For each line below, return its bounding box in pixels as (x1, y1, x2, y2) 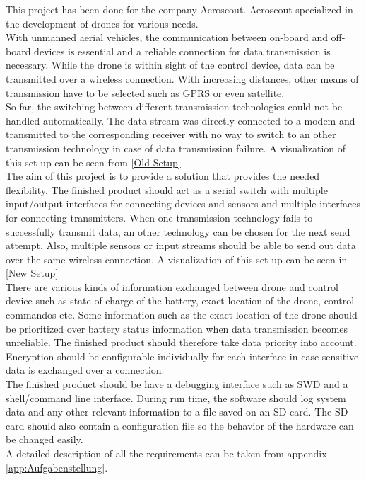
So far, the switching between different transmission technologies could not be (6, 99, 343, 114)
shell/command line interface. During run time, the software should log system (6, 390, 346, 405)
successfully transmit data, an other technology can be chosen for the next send (6, 224, 350, 239)
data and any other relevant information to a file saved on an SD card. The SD (6, 404, 348, 419)
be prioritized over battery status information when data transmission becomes (6, 321, 348, 336)
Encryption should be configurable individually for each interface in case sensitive (6, 348, 359, 363)
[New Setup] (6, 265, 59, 280)
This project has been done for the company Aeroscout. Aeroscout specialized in (6, 2, 353, 16)
